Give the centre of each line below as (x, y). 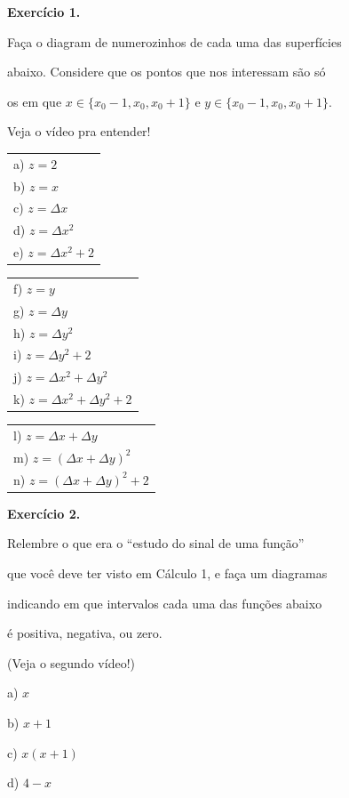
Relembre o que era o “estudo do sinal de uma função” (156, 543)
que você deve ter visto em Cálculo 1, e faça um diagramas (167, 572)
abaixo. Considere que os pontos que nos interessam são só (167, 72)
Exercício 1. (44, 12)
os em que (35, 101)
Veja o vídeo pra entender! (79, 131)
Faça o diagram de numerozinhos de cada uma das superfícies (174, 41)
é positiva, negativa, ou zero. (85, 633)
